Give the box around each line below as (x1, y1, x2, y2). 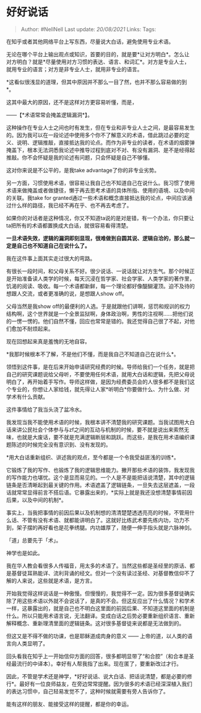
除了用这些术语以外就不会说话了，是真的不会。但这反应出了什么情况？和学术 (6, 597, 195, 604)
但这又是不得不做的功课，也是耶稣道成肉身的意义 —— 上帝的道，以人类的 (6, 632, 187, 639)
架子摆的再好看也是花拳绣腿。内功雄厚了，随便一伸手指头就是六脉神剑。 (16, 524, 195, 531)
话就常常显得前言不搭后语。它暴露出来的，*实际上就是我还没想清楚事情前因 (6, 489, 193, 496)
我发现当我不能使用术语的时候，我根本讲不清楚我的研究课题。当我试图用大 (6, 418, 190, 425)
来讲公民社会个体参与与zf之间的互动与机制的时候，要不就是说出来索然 (11, 426, 184, 433)
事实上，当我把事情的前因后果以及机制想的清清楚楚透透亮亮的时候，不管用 (6, 509, 190, 516)
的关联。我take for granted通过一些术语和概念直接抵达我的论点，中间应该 (6, 194, 187, 201)
